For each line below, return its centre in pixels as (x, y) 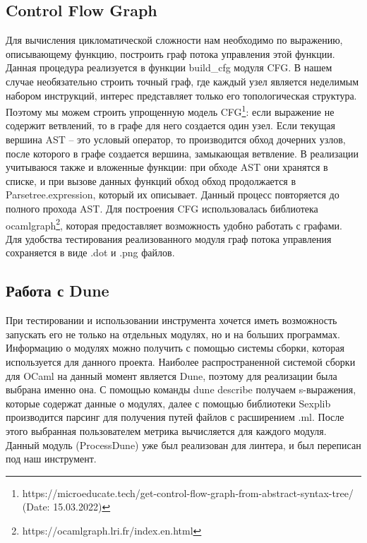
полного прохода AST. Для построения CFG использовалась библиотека (162, 208)
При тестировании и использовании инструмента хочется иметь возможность (172, 320)
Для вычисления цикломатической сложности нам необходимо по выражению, (174, 40)
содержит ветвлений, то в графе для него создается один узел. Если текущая (170, 125)
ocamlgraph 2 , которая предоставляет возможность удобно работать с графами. (174, 224)
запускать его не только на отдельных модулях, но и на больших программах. (173, 334)
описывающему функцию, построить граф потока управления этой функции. (170, 53)
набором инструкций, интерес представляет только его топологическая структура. (181, 95)
